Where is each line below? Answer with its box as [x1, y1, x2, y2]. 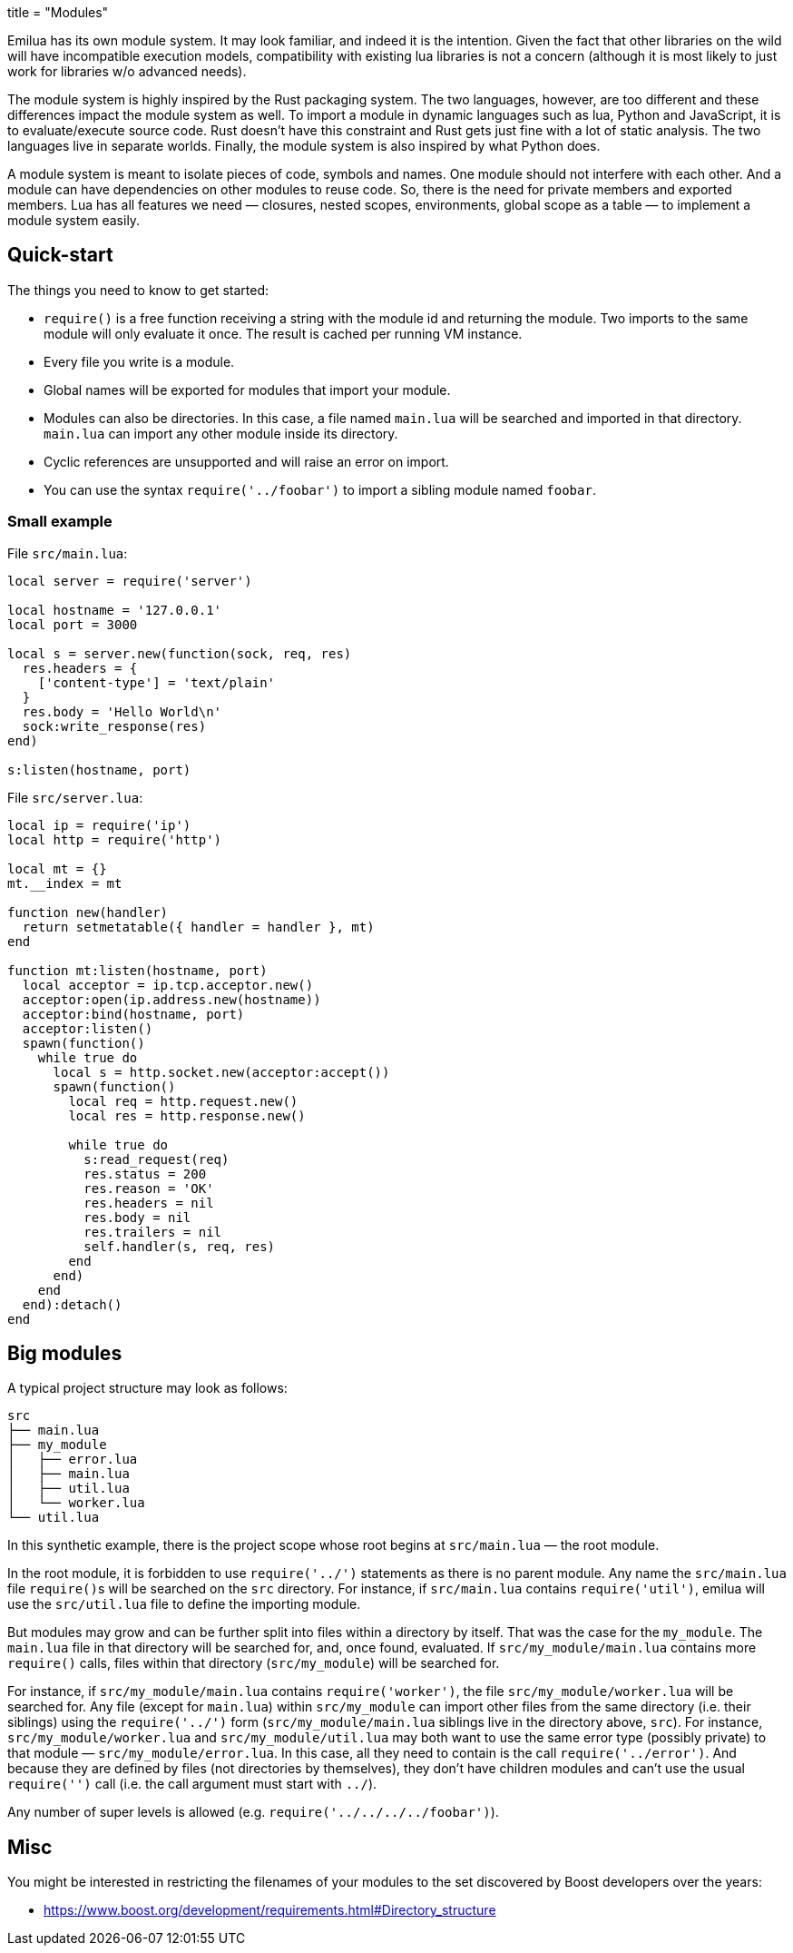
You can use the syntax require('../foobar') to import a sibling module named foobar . [44, 481, 596, 498]
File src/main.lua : [7, 545, 128, 561]
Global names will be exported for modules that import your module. [44, 381, 451, 398]
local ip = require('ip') [7, 817, 191, 833]
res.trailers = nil [83, 1224, 222, 1239]
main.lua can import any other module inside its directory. [44, 425, 398, 441]
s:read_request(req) [83, 1151, 230, 1167]
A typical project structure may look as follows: [7, 1380, 288, 1396]
